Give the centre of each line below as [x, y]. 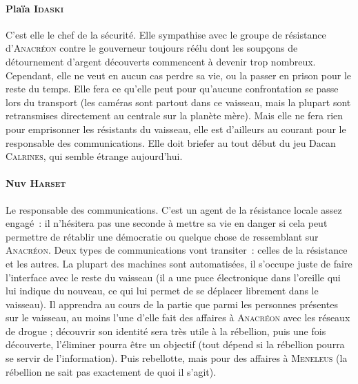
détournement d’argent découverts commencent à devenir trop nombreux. [161, 61]
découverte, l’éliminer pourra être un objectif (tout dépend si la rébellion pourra [175, 344]
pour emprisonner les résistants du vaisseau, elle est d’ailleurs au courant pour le [176, 129]
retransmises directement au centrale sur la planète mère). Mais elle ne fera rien [175, 115]
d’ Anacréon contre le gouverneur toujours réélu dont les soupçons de [152, 48]
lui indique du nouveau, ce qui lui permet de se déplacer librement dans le [162, 291]
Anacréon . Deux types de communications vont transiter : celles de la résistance [177, 250]
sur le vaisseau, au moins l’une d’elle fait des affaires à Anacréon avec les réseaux [178, 317]
